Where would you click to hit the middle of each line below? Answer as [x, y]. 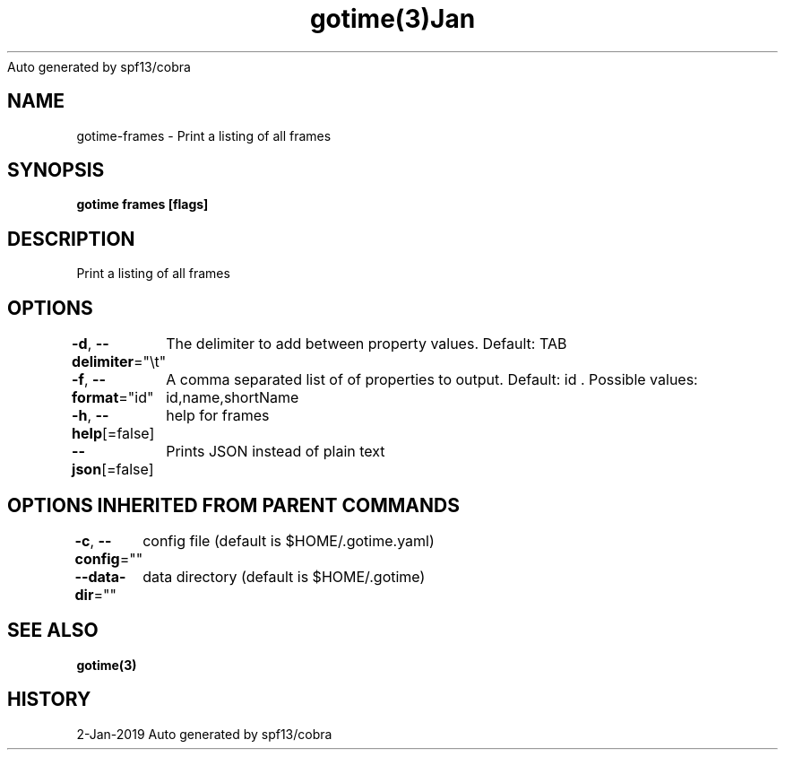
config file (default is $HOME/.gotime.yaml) [289, 540]
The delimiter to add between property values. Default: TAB [367, 344]
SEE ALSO [53, 631]
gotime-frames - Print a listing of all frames [204, 135]
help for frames [218, 416]
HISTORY [49, 700]
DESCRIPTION [71, 239]
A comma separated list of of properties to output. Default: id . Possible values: [432, 380]
